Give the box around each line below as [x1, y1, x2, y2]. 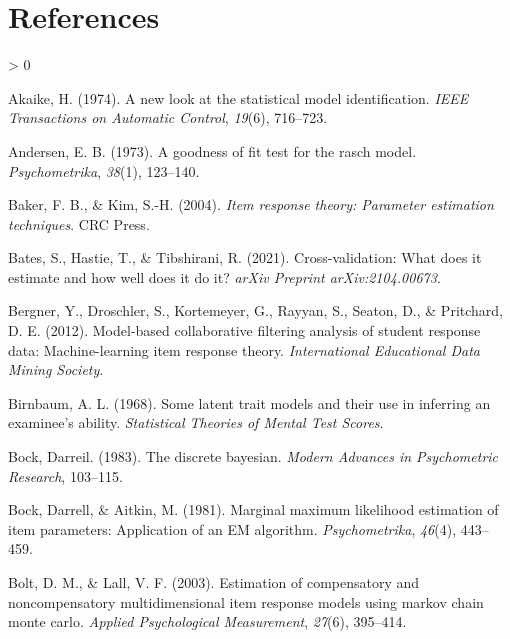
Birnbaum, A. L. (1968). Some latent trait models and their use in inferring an [8, 392, 491, 413]
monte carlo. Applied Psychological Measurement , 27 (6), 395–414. [8, 611, 407, 632]
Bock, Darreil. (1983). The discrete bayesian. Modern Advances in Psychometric [8, 446, 499, 467]
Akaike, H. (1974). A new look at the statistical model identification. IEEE [8, 87, 469, 108]
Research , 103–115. [8, 465, 123, 486]
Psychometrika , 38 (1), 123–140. [8, 160, 200, 181]
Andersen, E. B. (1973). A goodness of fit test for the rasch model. [8, 140, 417, 161]
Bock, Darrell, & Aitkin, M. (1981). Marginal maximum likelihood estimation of [8, 499, 499, 520]
